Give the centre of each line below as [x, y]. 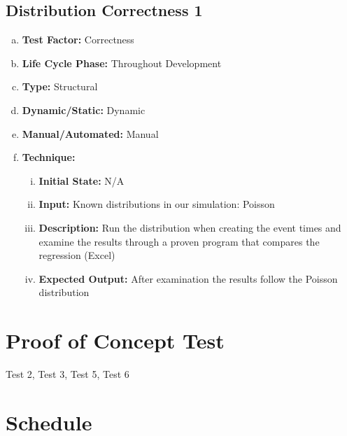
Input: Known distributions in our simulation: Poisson [157, 204]
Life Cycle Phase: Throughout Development [122, 63]
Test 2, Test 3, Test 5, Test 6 [68, 374]
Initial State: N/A [82, 180]
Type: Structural [60, 86]
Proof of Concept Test [115, 340]
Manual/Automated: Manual [90, 133]
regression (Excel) [77, 255]
